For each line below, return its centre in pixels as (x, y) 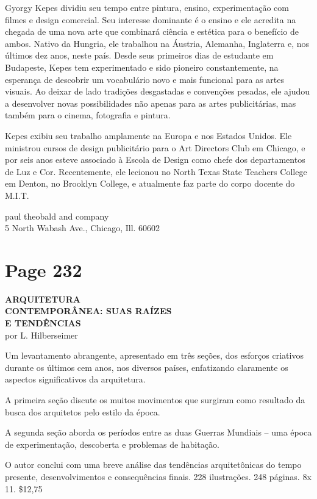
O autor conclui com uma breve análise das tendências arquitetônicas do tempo (153, 465)
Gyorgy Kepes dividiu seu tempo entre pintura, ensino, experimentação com (147, 7)
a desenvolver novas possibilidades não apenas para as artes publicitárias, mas (151, 103)
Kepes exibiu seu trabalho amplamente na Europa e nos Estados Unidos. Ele (148, 135)
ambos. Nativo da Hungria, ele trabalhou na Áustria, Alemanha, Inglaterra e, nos (157, 43)
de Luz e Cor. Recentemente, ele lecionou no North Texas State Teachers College (156, 171)
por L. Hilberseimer (41, 335)
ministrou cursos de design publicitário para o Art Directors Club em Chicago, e (155, 147)
